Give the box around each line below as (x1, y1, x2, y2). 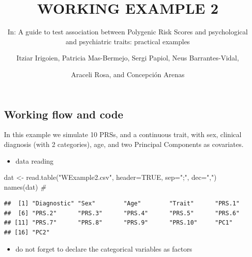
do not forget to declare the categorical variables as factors (15, 243, 193, 254)
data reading (15, 155, 54, 166)
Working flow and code (4, 106, 123, 121)
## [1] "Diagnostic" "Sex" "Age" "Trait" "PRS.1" (4, 200, 240, 207)
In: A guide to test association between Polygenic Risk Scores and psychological (7, 27, 248, 37)
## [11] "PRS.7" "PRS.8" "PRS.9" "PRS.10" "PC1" (4, 219, 233, 227)
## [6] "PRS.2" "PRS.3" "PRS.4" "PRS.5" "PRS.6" (4, 209, 240, 217)
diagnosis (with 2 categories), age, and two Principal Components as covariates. (4, 139, 244, 149)
